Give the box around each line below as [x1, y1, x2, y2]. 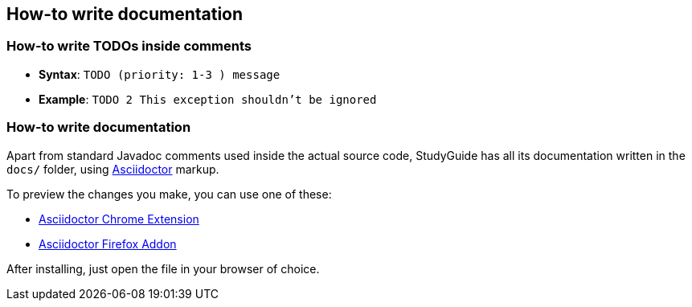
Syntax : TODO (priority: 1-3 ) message [39, 67, 280, 81]
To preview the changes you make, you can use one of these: [6, 186, 332, 201]
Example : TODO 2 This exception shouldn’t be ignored [39, 92, 377, 106]
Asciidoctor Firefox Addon [39, 236, 177, 251]
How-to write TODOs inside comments [6, 38, 252, 55]
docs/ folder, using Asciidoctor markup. [6, 162, 219, 176]
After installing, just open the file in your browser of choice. [6, 261, 320, 276]
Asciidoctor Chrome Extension [39, 211, 199, 226]
